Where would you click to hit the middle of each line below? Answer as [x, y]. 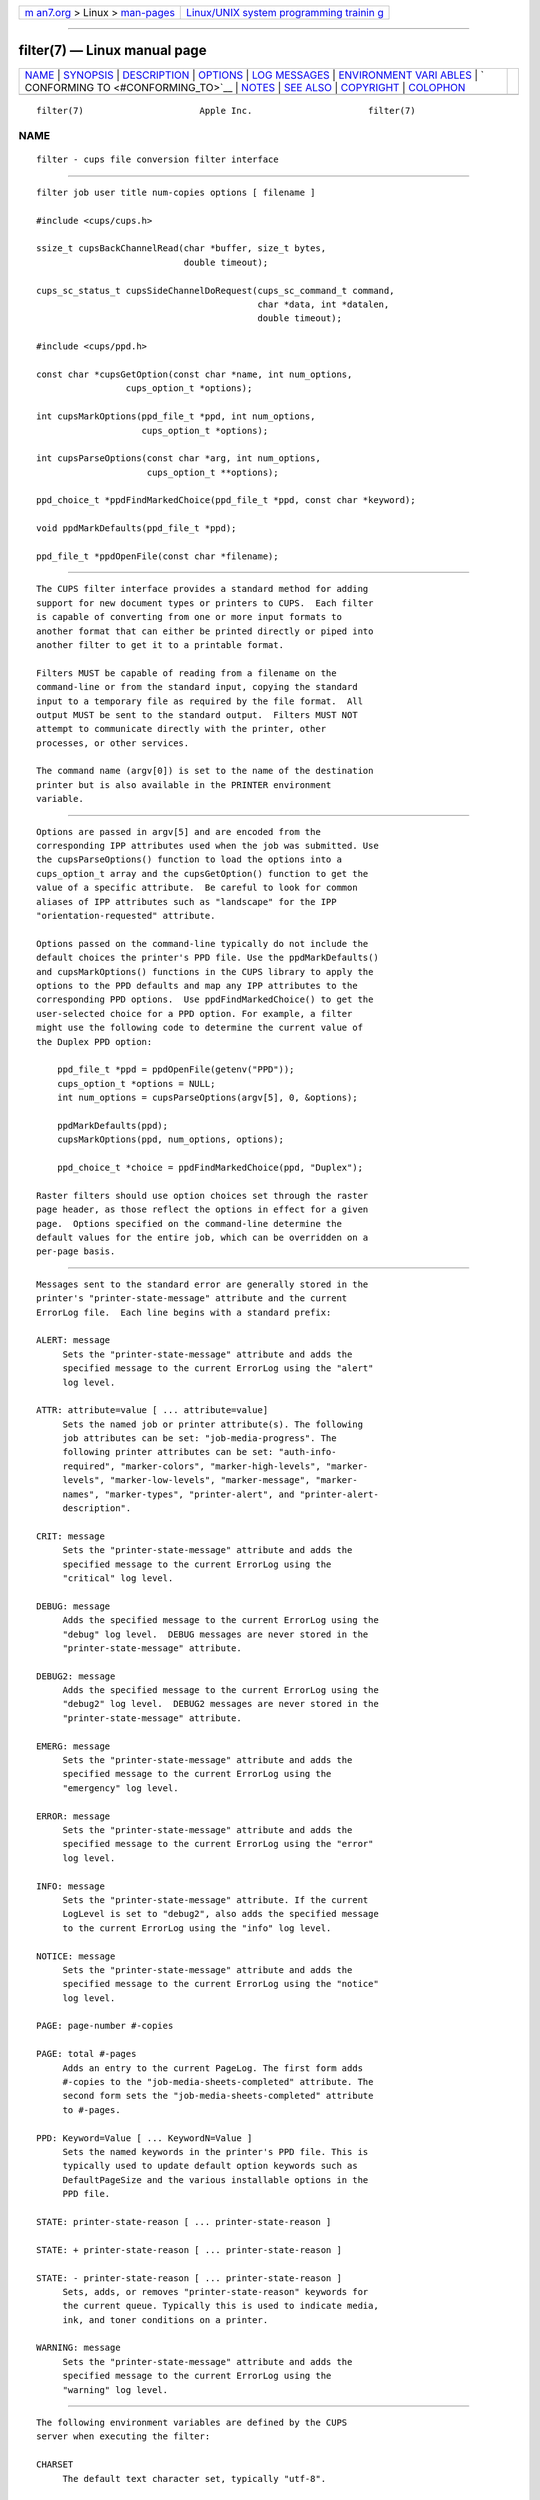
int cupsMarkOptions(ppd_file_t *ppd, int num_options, [176, 416]
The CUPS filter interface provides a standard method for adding [202, 589]
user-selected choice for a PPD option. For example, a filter [194, 1013]
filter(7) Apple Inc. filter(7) [226, 110]
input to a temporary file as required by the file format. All [200, 701]
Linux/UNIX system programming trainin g [285, 12]
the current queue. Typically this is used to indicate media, [220, 2306]
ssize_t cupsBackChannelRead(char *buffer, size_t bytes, [181, 248]
